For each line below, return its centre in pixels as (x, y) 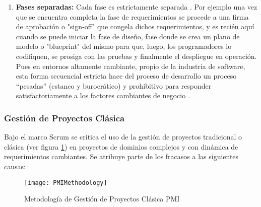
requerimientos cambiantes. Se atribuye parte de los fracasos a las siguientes (121, 156)
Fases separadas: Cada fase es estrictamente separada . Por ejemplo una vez (137, 7)
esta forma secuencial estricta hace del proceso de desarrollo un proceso (126, 76)
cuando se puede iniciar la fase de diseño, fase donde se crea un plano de (128, 36)
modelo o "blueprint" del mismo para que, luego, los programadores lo (124, 46)
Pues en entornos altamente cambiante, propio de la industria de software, (130, 66)
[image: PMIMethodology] (66, 183)
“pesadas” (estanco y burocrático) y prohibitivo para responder (114, 85)
